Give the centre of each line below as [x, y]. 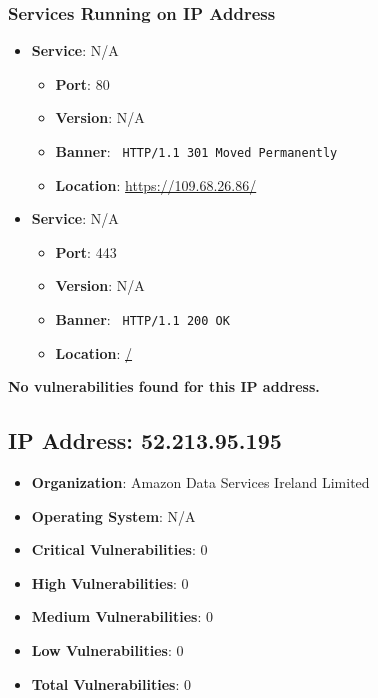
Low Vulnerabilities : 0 [107, 650]
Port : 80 [82, 83]
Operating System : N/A [113, 515]
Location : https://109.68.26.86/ [156, 184]
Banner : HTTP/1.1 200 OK [142, 319]
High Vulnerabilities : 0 [110, 582]
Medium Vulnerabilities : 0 [122, 616]
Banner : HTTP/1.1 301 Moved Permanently [196, 151]
